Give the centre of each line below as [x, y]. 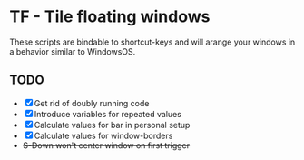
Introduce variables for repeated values [108, 114]
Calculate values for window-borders [103, 135]
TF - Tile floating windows [110, 17]
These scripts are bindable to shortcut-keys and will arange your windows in [152, 42]
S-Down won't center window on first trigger [106, 145]
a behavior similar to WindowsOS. [73, 51]
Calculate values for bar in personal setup [112, 125]
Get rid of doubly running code [92, 103]
